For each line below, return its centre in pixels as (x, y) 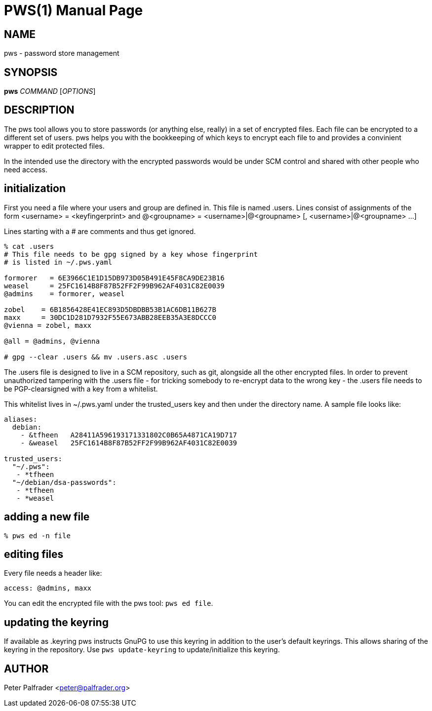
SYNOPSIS (31, 72)
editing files (34, 554)
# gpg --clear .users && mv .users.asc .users (96, 357)
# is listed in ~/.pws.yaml (58, 262)
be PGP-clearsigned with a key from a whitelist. (81, 389)
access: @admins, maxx (48, 588)
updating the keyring (56, 622)
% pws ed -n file (37, 535)
